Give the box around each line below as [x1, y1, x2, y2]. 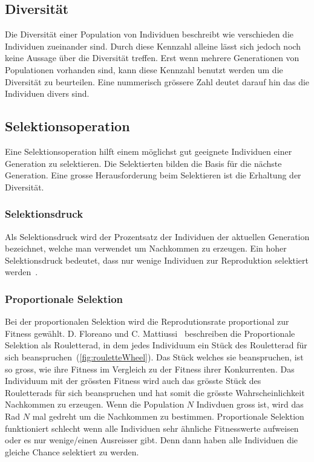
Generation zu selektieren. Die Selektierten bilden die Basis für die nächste [5, 157, 282, 169]
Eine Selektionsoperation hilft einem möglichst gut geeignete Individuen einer [5, 145, 292, 157]
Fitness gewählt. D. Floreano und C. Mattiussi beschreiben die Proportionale [5, 327, 295, 339]
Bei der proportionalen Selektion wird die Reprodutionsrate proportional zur [5, 315, 289, 328]
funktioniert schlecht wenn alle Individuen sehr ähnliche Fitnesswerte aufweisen [5, 421, 299, 434]
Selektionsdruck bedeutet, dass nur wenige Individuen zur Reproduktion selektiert [5, 253, 309, 266]
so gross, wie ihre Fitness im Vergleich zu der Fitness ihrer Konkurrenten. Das [5, 362, 295, 375]
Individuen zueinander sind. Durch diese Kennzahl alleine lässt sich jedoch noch [5, 39, 301, 52]
